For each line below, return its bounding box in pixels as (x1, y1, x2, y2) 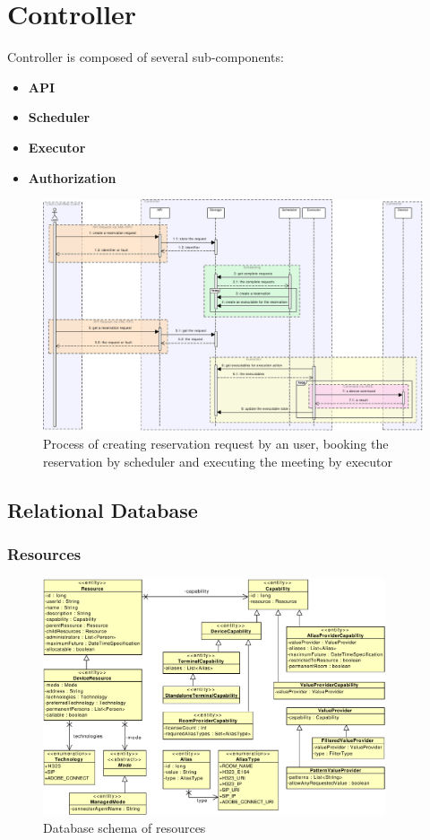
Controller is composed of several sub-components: (7, 48, 284, 66)
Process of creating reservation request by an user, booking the (43, 434, 389, 453)
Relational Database (7, 495, 198, 523)
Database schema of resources (43, 818, 206, 836)
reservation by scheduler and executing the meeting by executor (43, 451, 392, 470)
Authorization (28, 168, 116, 187)
